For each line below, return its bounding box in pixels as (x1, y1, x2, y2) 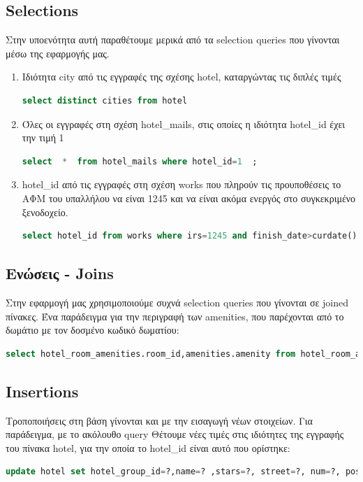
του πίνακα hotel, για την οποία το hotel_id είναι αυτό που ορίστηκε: (6, 440, 290, 455)
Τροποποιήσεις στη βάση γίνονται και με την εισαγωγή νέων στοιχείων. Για (6, 413, 313, 427)
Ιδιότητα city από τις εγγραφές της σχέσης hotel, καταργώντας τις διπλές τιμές (22, 69, 341, 84)
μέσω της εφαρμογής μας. (6, 45, 110, 60)
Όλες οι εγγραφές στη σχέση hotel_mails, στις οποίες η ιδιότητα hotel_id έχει (22, 116, 346, 131)
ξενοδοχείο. (22, 204, 68, 219)
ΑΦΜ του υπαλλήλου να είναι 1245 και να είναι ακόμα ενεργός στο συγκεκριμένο (22, 190, 356, 205)
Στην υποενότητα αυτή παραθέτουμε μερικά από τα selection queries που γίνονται (6, 32, 340, 47)
